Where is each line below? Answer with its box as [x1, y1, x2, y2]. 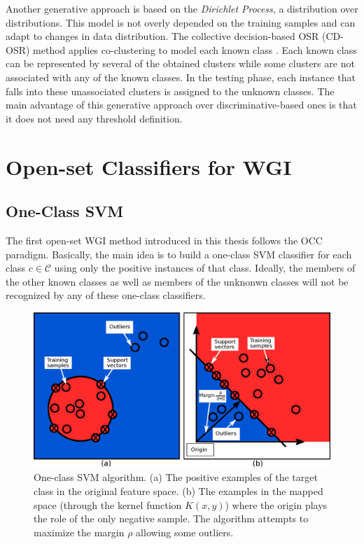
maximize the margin [34, 524, 125, 539]
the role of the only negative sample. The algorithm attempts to [34, 511, 309, 526]
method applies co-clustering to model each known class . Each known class [33, 42, 357, 57]
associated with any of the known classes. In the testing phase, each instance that [6, 69, 356, 84]
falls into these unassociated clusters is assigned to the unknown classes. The [6, 83, 335, 98]
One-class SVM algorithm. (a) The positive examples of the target [34, 470, 318, 484]
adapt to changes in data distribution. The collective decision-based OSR [6, 29, 319, 43]
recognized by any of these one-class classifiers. [6, 288, 206, 302]
